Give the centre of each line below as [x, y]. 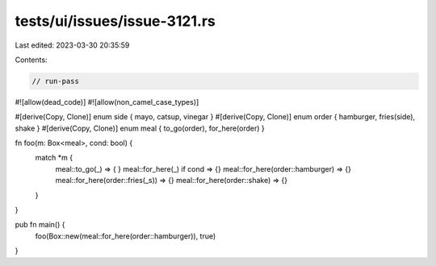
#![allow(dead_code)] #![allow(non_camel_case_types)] [107, 102]
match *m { [54, 158]
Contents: [31, 60]
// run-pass [56, 81]
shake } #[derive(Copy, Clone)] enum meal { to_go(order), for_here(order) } [140, 128]
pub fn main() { [40, 225]
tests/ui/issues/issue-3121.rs [115, 21]
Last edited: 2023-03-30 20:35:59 [72, 45]
